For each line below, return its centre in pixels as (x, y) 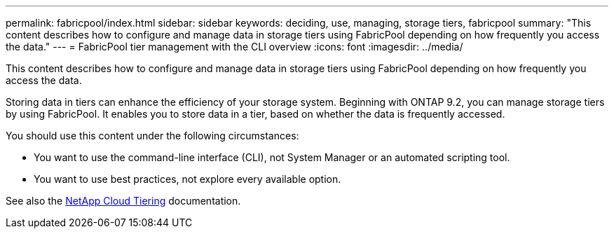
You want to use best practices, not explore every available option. (187, 179)
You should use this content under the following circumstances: (152, 136)
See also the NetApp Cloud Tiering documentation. (123, 201)
